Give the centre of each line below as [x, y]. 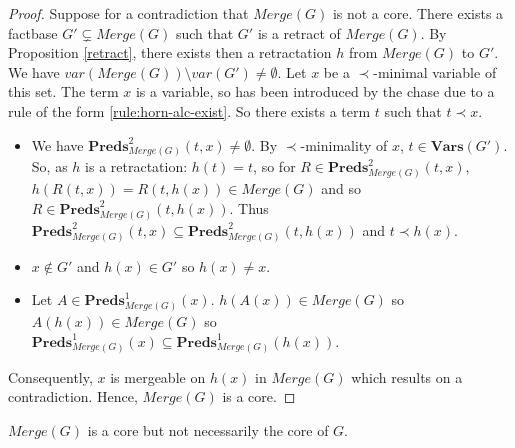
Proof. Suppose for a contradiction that [128, 13]
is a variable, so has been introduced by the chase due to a [315, 91]
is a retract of [299, 32]
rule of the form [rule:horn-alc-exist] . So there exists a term [189, 110]
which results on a [407, 376]
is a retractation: [136, 166]
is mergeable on [158, 376]
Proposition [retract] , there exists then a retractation [170, 52]
